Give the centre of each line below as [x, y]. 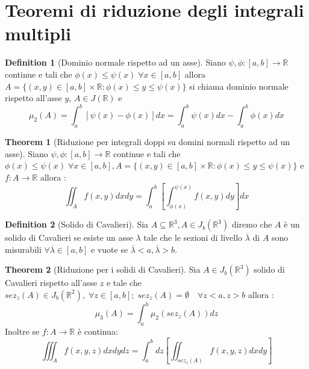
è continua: [98, 331]
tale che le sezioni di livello [193, 237]
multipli [38, 33]
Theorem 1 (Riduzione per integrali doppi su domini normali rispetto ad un [148, 141]
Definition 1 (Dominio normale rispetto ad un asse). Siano [115, 62]
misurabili [23, 249]
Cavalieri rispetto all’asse [51, 283]
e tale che [124, 283]
